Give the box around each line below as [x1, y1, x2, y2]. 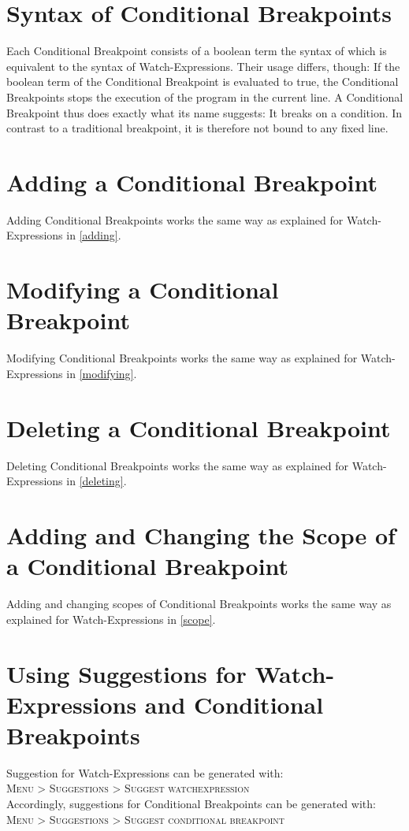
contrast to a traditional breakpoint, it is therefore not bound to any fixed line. [6, 120, 389, 136]
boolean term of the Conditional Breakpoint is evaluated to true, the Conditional [6, 73, 399, 90]
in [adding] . [66, 227, 121, 243]
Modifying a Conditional [6, 273, 279, 306]
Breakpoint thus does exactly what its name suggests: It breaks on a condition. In [6, 104, 403, 121]
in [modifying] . [66, 365, 137, 381]
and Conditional [144, 688, 324, 720]
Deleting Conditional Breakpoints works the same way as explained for [6, 457, 349, 473]
